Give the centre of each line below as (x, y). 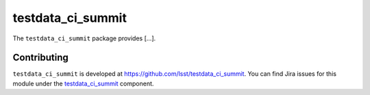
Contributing (40, 58)
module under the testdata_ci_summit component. (83, 83)
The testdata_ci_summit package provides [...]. (84, 38)
